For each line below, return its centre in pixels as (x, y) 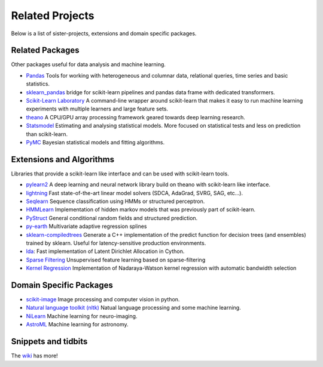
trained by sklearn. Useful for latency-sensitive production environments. (116, 243)
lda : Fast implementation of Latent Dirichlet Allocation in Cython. (105, 251)
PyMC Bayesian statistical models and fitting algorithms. (95, 142)
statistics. (38, 84)
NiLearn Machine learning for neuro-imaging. (82, 316)
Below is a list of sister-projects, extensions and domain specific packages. (104, 33)
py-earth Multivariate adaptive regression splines (86, 226)
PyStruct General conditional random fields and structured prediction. (112, 218)
